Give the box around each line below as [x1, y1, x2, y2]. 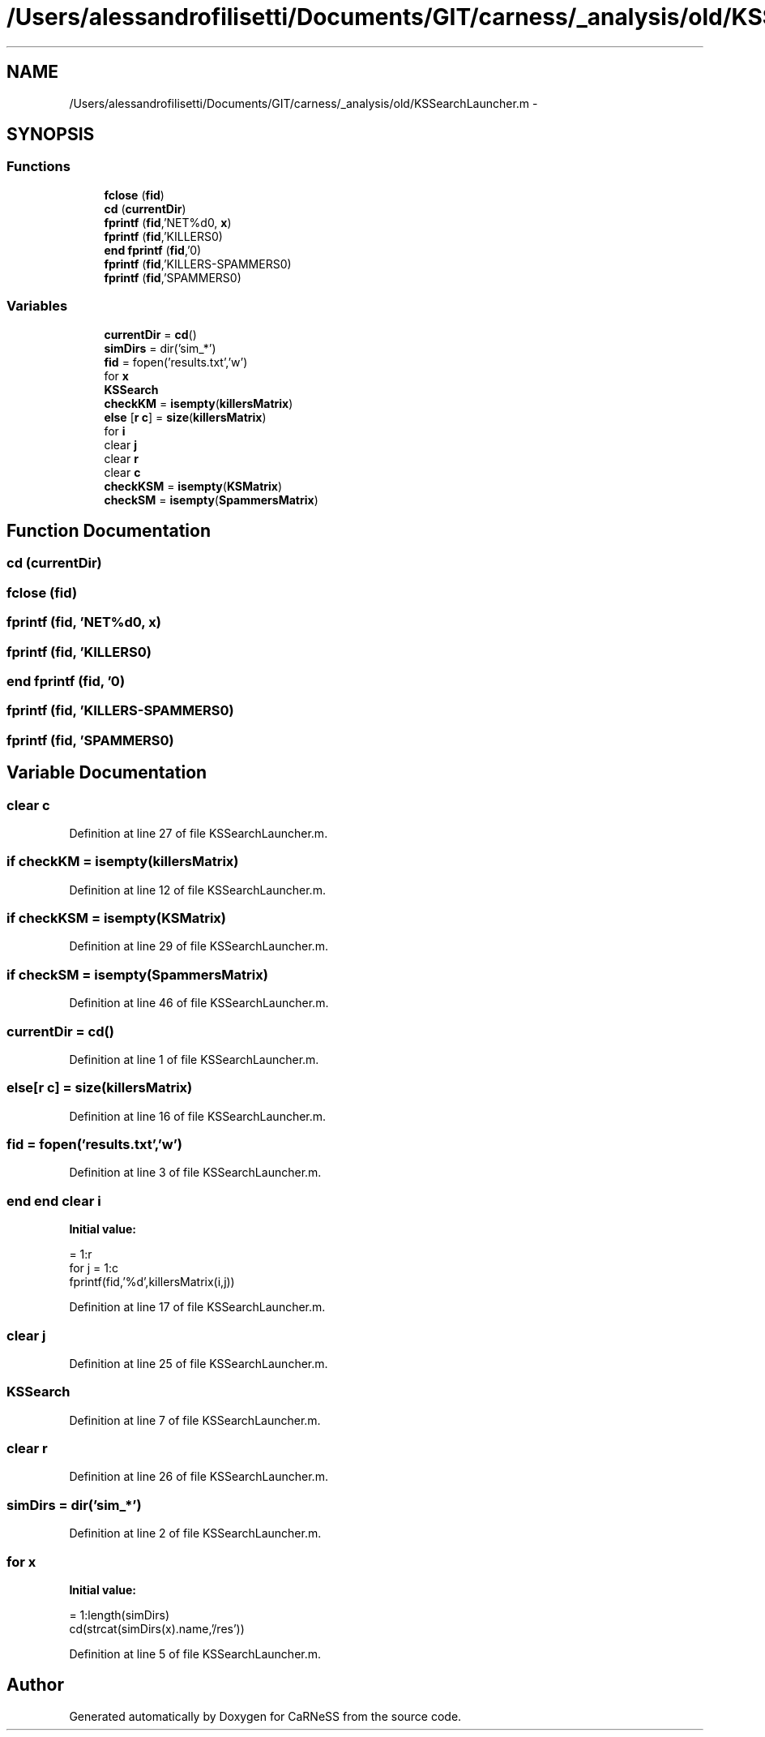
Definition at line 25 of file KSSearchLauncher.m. [69, 1356, 328, 1370]
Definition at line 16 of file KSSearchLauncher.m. [69, 1109, 327, 1123]
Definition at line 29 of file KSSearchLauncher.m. [69, 939, 328, 954]
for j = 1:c [69, 1261, 119, 1276]
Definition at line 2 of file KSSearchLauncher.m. [69, 1526, 322, 1541]
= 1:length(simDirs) [69, 1607, 169, 1622]
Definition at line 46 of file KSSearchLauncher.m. [69, 996, 329, 1010]
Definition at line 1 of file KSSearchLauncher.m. [69, 1052, 319, 1066]
